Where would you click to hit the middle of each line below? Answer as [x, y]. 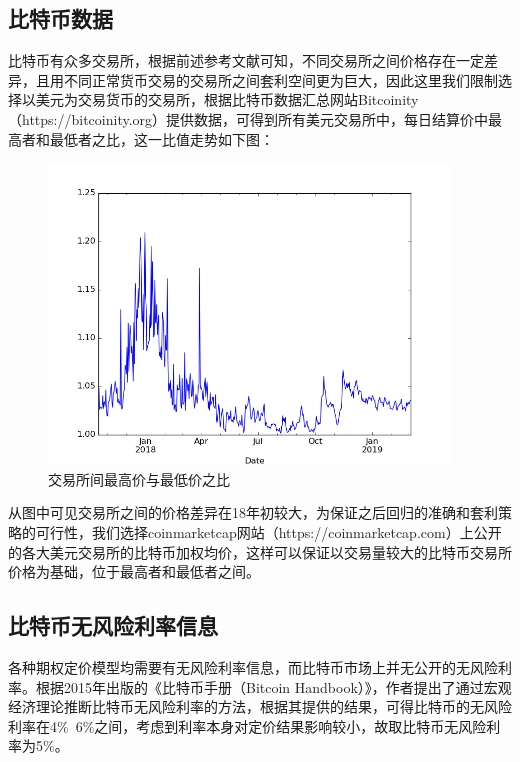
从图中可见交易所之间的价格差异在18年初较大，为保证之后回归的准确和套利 [253, 512]
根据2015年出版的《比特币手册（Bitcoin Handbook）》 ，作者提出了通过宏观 [273, 686]
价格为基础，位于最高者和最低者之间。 [134, 571]
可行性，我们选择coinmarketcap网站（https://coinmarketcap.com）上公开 [268, 532]
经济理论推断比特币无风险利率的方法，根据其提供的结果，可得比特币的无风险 [260, 706]
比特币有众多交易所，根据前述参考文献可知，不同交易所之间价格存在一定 [246, 60]
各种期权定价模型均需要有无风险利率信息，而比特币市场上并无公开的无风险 [253, 667]
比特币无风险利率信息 [113, 625]
